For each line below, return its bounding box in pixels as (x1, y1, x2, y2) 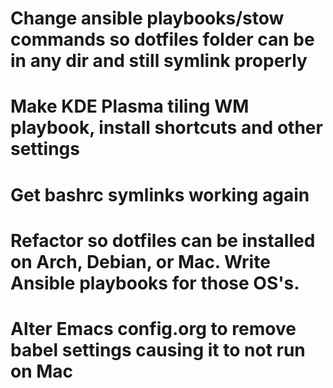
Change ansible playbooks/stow (10, 7, 285, 30)
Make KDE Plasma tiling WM (10, 95, 250, 118)
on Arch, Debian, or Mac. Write (10, 250, 271, 273)
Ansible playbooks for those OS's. (10, 272, 300, 294)
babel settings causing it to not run (10, 338, 306, 361)
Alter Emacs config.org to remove (10, 317, 297, 340)
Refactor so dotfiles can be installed (10, 229, 316, 252)
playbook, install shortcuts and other (10, 117, 323, 139)
